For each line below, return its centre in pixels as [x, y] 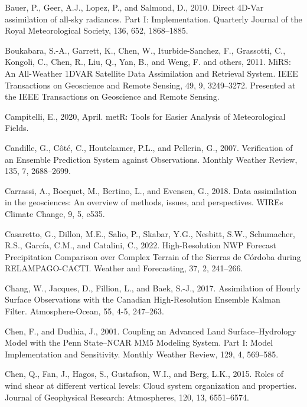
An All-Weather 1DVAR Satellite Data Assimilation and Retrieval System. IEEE [151, 73]
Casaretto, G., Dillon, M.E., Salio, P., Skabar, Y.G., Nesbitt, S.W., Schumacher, [150, 233]
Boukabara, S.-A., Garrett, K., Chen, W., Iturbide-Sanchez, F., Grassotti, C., [145, 50]
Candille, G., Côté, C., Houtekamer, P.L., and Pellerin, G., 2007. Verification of [149, 147]
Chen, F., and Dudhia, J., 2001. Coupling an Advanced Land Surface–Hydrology [151, 331]
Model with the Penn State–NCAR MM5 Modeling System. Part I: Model [139, 342]
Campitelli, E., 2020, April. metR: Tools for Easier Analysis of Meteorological [145, 116]
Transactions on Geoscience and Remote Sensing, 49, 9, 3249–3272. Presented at [150, 85]
